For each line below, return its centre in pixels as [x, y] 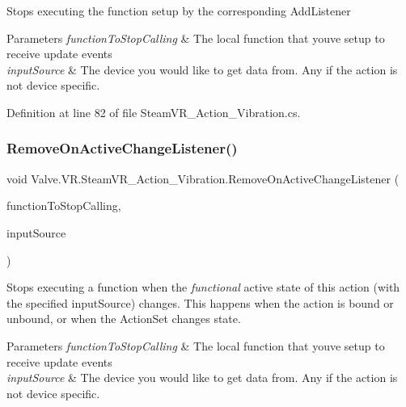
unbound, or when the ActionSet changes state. [124, 319]
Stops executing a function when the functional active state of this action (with [203, 287]
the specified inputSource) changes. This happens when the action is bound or [200, 302]
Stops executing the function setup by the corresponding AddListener [179, 10]
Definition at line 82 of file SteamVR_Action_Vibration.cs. [154, 112]
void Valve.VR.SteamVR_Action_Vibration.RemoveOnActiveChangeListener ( [203, 178]
